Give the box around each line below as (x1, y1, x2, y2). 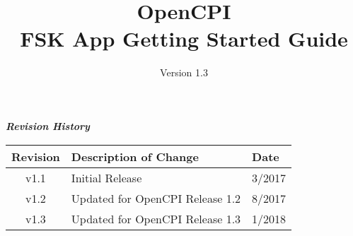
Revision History (6, 118, 90, 133)
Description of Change (71, 148, 199, 165)
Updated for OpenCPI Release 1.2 (71, 189, 241, 206)
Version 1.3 (160, 65, 208, 80)
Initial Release (71, 169, 142, 186)
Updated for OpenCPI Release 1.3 (71, 210, 241, 227)
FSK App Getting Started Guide (20, 24, 348, 53)
